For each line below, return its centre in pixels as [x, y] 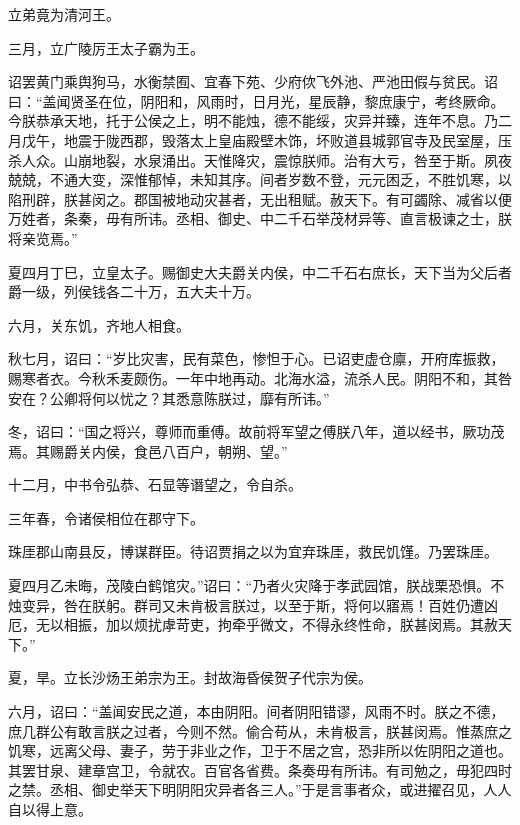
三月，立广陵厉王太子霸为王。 [106, 47]
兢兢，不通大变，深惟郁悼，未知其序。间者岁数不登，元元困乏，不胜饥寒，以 [260, 179]
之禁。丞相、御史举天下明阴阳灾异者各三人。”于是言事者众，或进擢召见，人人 [260, 789]
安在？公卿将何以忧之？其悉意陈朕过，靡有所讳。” [169, 397]
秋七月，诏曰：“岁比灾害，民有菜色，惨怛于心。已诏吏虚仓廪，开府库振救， [256, 358]
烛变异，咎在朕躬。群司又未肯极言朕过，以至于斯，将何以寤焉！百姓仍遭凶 [253, 604]
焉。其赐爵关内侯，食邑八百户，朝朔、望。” [148, 450]
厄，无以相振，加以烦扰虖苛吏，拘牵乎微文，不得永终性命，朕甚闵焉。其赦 [253, 624]
